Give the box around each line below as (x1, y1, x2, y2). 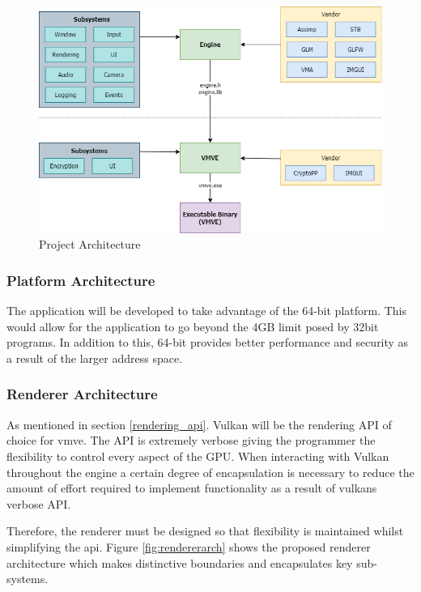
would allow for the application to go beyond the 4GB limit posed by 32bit (6, 317, 379, 334)
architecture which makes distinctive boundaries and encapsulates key (6, 554, 353, 571)
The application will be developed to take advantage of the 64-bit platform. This (6, 302, 407, 319)
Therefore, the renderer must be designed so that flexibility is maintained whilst (6, 522, 404, 539)
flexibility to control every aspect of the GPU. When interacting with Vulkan (6, 447, 389, 464)
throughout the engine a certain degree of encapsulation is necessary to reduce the (6, 463, 415, 480)
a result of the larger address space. (6, 349, 183, 366)
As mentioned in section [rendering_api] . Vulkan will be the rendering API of (6, 415, 392, 432)
